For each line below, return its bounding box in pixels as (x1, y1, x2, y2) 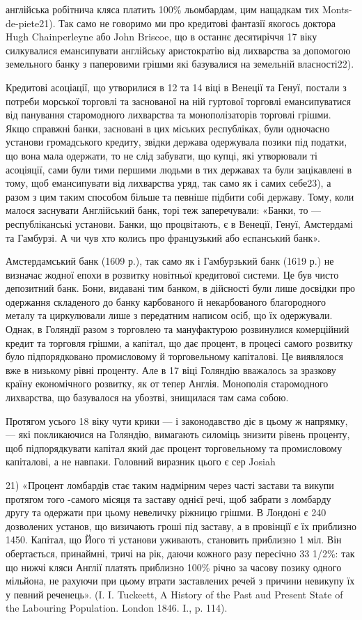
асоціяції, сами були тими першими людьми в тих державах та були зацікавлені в (6, 162, 352, 176)
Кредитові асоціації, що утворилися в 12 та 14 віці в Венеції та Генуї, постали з (6, 79, 347, 94)
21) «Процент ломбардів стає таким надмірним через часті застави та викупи (6, 478, 334, 492)
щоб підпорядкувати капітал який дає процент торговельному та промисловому (6, 440, 343, 455)
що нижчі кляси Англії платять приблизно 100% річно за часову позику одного (6, 559, 342, 574)
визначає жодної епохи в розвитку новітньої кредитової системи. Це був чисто (6, 267, 339, 281)
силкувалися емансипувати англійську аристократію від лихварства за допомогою (6, 42, 351, 57)
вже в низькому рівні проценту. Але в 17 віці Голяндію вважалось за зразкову (6, 362, 336, 377)
